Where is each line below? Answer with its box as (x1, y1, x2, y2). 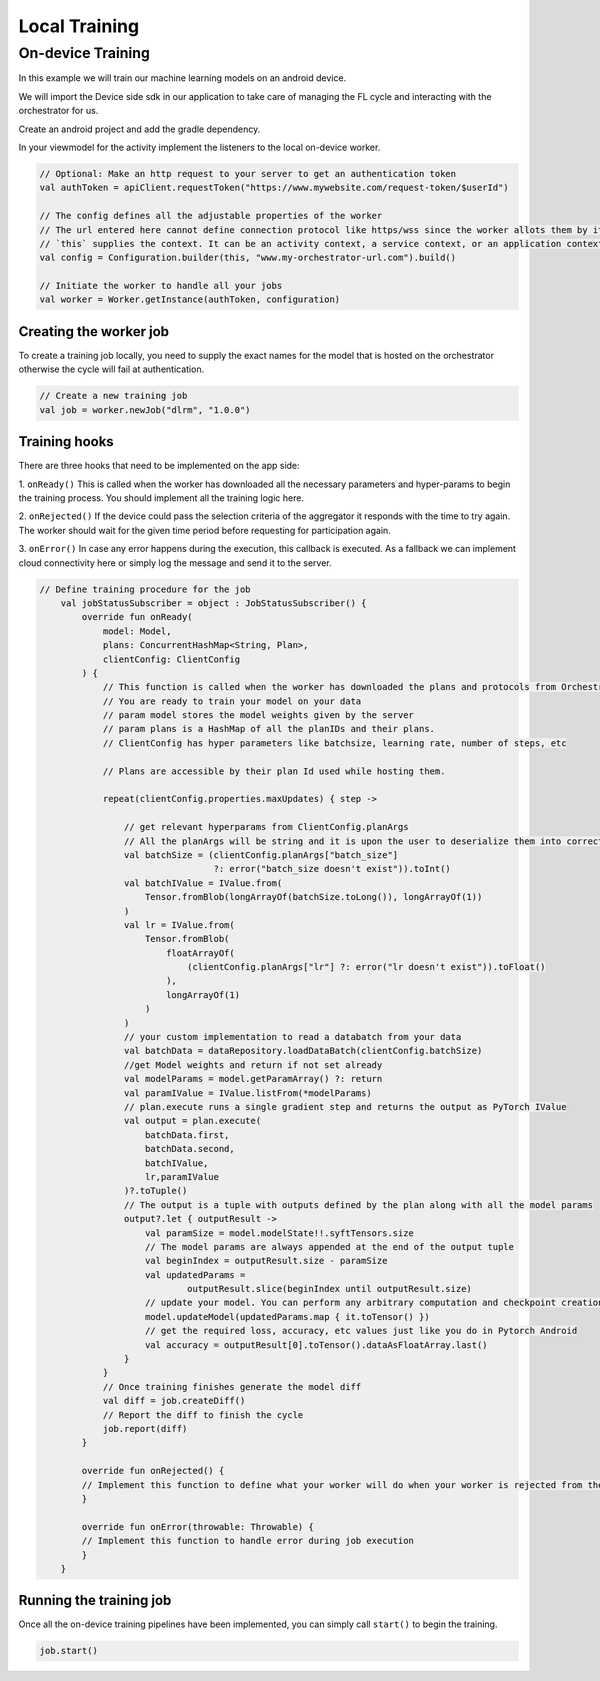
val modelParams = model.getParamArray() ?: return (123, 1073, 383, 1085)
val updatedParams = (145, 1269, 246, 1280)
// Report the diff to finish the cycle (102, 1409, 304, 1420)
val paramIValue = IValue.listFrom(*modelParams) (123, 1087, 372, 1099)
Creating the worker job (18, 323, 170, 340)
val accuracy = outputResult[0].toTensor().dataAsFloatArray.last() (145, 1339, 489, 1350)
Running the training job (18, 1592, 172, 1609)
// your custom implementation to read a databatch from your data (123, 1031, 462, 1043)
